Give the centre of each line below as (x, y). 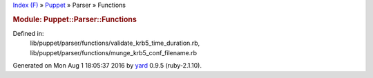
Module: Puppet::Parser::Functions (75, 19)
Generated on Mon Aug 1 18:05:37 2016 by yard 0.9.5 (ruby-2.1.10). (107, 66)
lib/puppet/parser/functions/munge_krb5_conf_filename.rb (113, 52)
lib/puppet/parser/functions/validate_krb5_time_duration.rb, (115, 43)
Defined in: (28, 34)
